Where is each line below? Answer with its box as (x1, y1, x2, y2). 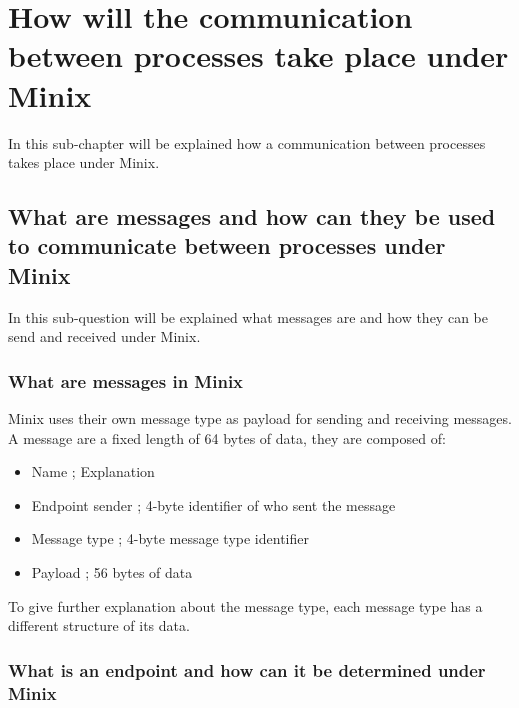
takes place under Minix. (8, 152, 160, 173)
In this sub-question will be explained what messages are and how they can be (8, 306, 488, 327)
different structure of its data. (8, 615, 190, 636)
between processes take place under (8, 35, 509, 76)
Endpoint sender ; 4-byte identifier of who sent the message (31, 494, 396, 515)
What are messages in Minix (8, 368, 244, 393)
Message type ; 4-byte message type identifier (31, 528, 309, 549)
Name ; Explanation (31, 461, 155, 482)
